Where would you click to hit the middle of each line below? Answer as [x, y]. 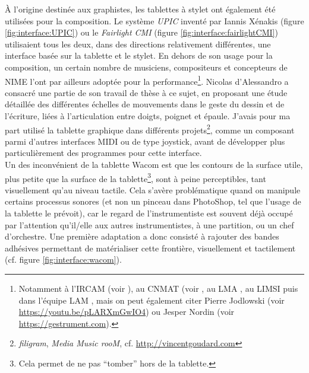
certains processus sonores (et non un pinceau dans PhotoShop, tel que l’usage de [153, 201]
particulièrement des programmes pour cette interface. [103, 153]
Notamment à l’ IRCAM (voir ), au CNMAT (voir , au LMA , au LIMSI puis [158, 288]
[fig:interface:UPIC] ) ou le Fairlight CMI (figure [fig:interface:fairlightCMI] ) [141, 32]
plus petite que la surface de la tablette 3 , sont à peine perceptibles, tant [135, 177]
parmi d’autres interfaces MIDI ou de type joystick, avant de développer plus [145, 141]
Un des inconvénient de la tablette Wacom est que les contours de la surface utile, [154, 165]
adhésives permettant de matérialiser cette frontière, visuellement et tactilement [150, 248]
